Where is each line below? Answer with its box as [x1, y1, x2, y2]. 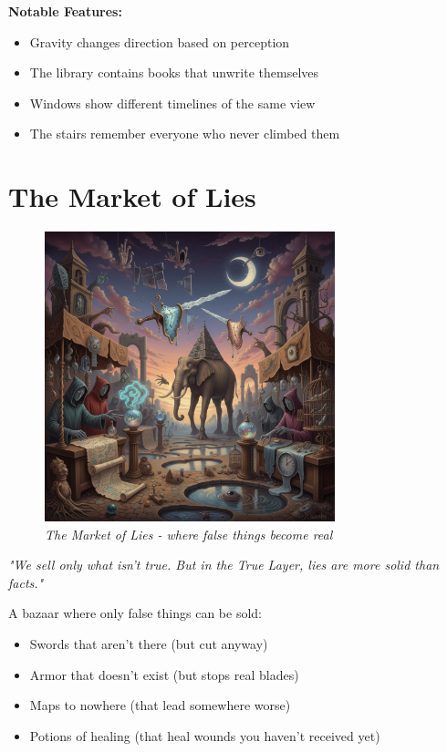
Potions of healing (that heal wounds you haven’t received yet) [29, 726, 380, 745]
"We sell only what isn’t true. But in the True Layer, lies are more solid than [8, 555, 440, 574]
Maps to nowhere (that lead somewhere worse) [29, 695, 291, 715]
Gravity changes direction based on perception [29, 32, 290, 51]
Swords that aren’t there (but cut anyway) [29, 634, 268, 654]
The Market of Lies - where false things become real [45, 524, 333, 543]
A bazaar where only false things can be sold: [8, 603, 262, 623]
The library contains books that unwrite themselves [29, 63, 318, 82]
